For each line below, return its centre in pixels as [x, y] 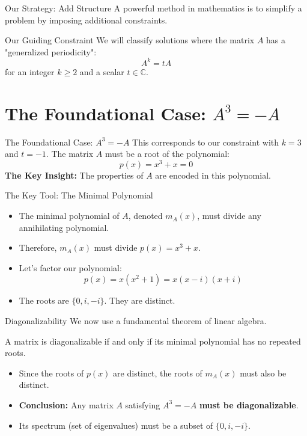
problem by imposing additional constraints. [86, 20]
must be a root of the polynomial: [167, 154]
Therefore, [38, 247]
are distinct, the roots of [158, 373]
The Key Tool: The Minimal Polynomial [79, 195]
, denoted [145, 216]
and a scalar [102, 71]
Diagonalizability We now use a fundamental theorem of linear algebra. [136, 321]
